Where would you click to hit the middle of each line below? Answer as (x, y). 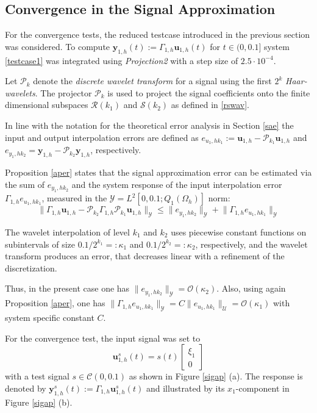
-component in (262, 388)
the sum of (25, 184)
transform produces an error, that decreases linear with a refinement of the (145, 256)
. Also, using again (251, 288)
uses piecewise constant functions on (239, 232)
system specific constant (50, 317)
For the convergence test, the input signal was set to (103, 338)
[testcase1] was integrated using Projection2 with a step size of (122, 60)
